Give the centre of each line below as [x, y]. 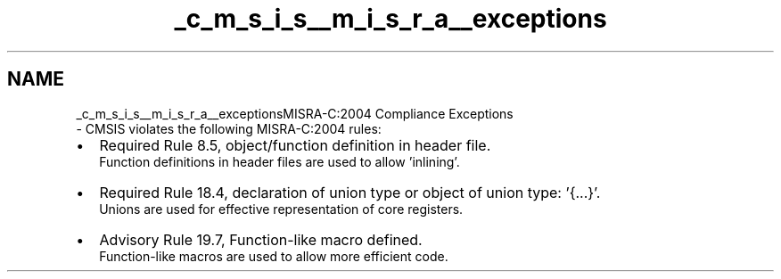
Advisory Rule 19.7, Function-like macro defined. [261, 239]
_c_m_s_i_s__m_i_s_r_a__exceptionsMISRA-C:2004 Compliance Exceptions [295, 113]
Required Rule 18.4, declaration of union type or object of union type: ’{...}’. [350, 192]
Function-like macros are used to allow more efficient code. [274, 256]
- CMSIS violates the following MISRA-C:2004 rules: [229, 128]
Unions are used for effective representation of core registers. [281, 209]
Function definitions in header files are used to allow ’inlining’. [280, 161]
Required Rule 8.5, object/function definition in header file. [295, 145]
